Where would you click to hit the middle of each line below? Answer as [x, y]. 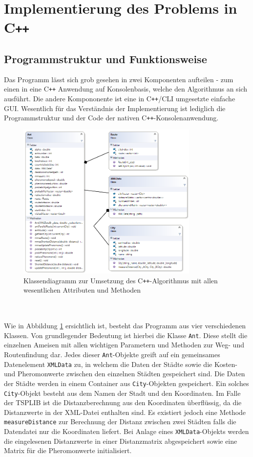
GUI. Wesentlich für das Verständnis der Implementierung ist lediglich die [115, 108]
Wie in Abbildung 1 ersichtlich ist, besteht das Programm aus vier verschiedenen [125, 326]
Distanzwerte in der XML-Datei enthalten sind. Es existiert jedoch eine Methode [125, 412]
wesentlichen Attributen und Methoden [82, 290]
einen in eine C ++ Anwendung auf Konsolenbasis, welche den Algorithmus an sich [126, 89]
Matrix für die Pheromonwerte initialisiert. [68, 450]
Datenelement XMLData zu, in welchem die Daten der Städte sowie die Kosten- [121, 364]
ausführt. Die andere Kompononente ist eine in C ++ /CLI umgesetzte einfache [120, 99]
